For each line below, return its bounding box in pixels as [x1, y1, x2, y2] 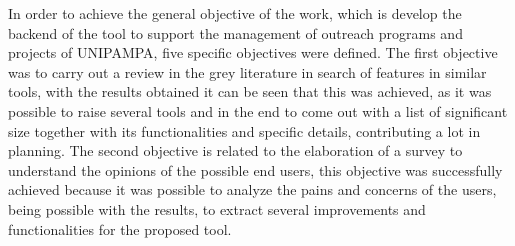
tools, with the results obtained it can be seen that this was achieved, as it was [8, 81, 492, 102]
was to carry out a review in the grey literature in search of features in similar [8, 61, 487, 82]
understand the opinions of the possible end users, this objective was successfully [8, 159, 503, 180]
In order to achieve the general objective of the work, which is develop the [8, 3, 462, 23]
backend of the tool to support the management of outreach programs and [8, 22, 463, 43]
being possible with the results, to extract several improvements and [8, 198, 426, 219]
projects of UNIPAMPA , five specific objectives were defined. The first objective [8, 42, 498, 63]
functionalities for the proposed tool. [8, 218, 232, 239]
